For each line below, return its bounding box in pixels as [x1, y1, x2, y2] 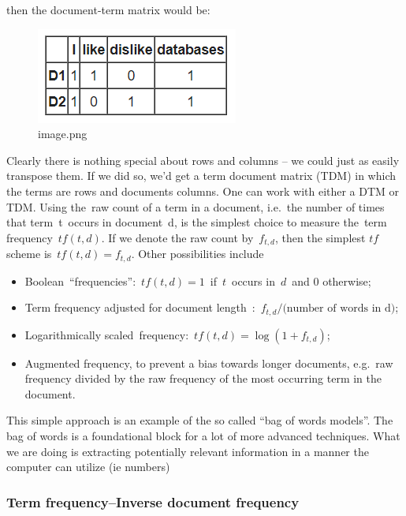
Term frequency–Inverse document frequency [6, 492, 300, 511]
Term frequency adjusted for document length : [24, 299, 255, 316]
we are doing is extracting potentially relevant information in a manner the [6, 443, 369, 459]
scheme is [6, 245, 52, 262]
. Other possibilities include [131, 245, 264, 262]
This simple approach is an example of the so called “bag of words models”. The [6, 412, 393, 428]
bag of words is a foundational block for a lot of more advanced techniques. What [6, 428, 400, 444]
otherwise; [322, 272, 371, 289]
